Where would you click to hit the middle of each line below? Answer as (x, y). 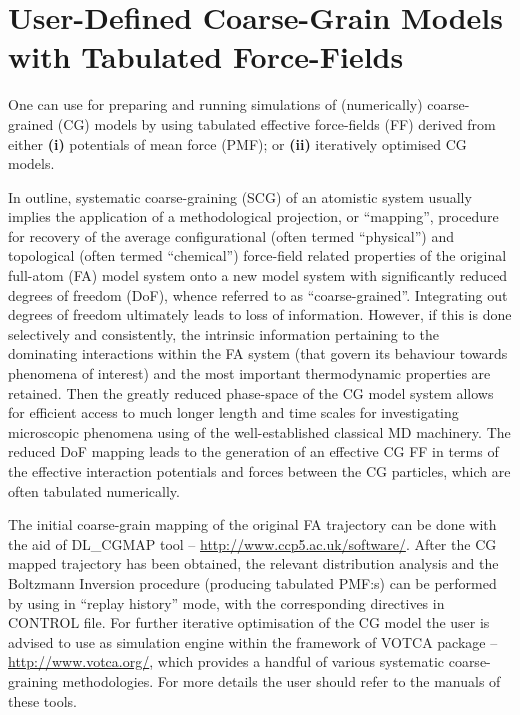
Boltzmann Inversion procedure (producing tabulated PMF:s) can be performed (252, 582)
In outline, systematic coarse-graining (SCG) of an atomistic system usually (240, 196)
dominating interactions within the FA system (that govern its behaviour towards (258, 353)
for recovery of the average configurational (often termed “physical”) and (231, 235)
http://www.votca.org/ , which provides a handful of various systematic (226, 661)
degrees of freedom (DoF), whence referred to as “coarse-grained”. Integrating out (258, 294)
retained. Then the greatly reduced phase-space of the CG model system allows (251, 392)
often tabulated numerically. (94, 490)
